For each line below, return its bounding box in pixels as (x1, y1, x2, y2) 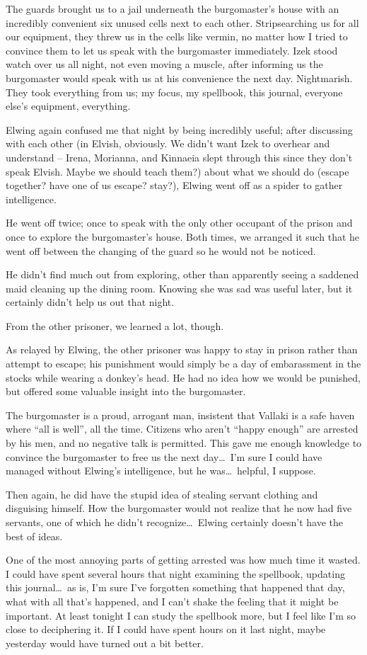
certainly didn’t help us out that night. (6, 295, 175, 309)
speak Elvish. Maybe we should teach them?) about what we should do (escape (6, 164, 349, 178)
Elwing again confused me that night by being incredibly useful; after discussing (6, 122, 353, 137)
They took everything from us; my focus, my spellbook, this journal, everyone (6, 84, 343, 99)
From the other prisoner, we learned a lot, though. (6, 318, 224, 333)
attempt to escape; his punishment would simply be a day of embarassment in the (6, 356, 361, 371)
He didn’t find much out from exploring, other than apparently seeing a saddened (6, 267, 359, 282)
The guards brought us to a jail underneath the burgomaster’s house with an (6, 1, 339, 16)
